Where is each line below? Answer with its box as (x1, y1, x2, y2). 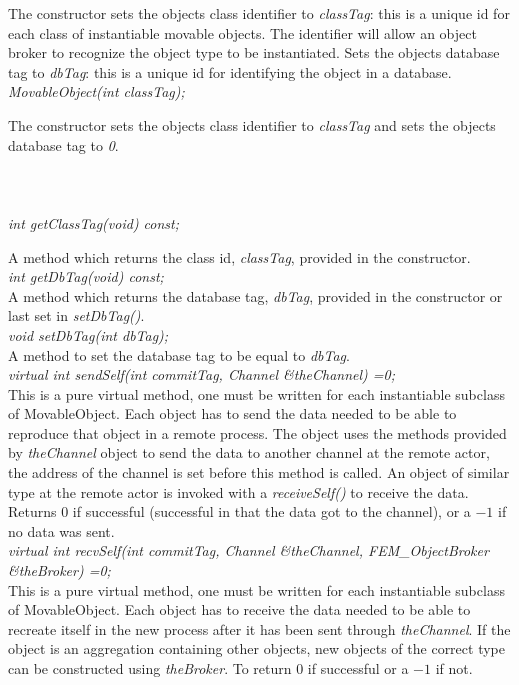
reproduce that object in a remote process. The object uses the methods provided (8, 422, 507, 443)
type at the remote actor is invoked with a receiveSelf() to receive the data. (8, 481, 469, 502)
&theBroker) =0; (8, 560, 111, 581)
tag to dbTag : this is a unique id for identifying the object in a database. (8, 61, 452, 82)
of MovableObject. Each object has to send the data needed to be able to (8, 403, 457, 424)
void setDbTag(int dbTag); (8, 324, 169, 345)
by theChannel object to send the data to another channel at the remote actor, (8, 442, 490, 463)
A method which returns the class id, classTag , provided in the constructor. (8, 246, 471, 267)
